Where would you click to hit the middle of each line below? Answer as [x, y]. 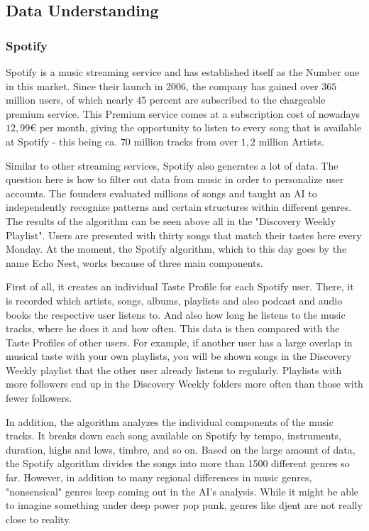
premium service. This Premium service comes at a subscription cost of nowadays [183, 113]
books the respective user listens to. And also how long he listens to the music [176, 314]
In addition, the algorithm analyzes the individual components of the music [170, 421]
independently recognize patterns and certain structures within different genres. [179, 207]
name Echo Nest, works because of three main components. [134, 262]
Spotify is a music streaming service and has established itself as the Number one [183, 72]
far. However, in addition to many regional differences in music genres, [159, 477]
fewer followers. [39, 398]
